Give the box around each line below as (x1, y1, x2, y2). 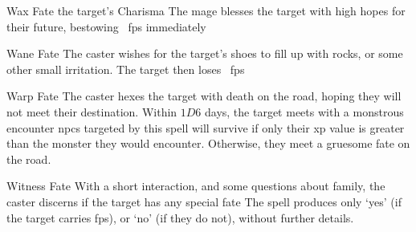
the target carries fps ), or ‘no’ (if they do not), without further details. (6, 209, 354, 226)
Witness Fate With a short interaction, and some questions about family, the (6, 177, 385, 194)
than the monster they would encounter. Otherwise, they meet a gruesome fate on (6, 135, 410, 152)
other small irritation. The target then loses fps (6, 60, 245, 77)
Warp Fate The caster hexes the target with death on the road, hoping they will (6, 88, 402, 104)
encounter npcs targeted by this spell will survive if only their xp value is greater (6, 119, 405, 136)
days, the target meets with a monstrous (205, 103, 404, 120)
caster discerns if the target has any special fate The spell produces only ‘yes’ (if (6, 193, 402, 210)
